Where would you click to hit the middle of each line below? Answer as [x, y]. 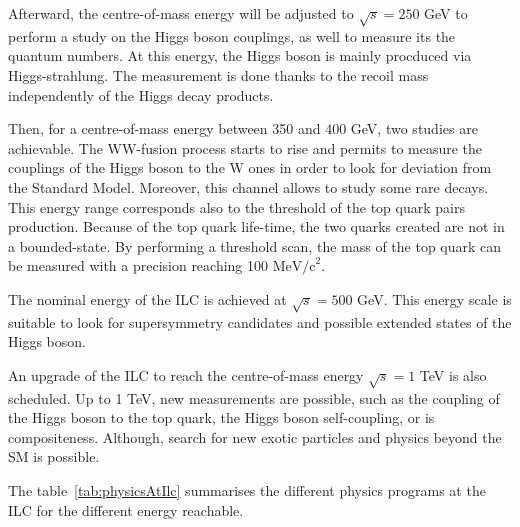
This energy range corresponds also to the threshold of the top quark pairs [236, 206]
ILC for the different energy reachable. [126, 509]
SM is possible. [54, 456]
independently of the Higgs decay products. [141, 94]
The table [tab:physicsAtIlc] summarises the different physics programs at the [247, 489]
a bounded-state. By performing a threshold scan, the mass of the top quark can [255, 245]
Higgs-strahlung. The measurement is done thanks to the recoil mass [218, 74]
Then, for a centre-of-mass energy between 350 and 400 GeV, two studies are [243, 128]
